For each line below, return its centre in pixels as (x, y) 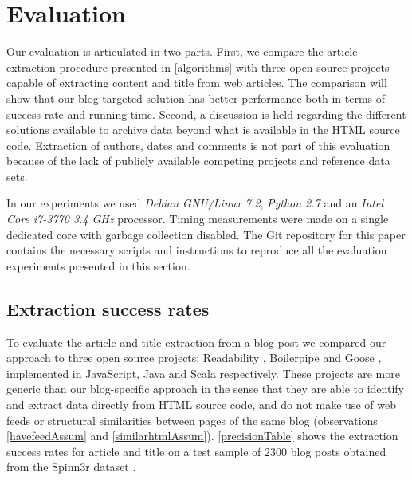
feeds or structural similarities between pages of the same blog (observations (192, 420)
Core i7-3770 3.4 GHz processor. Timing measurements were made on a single (198, 219)
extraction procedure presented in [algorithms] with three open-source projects (198, 67)
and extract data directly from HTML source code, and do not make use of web (201, 405)
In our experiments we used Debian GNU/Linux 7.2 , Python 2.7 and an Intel (195, 203)
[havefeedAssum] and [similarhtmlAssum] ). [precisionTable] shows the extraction (202, 436)
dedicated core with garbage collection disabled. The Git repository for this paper (206, 234)
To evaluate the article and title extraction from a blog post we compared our (196, 342)
